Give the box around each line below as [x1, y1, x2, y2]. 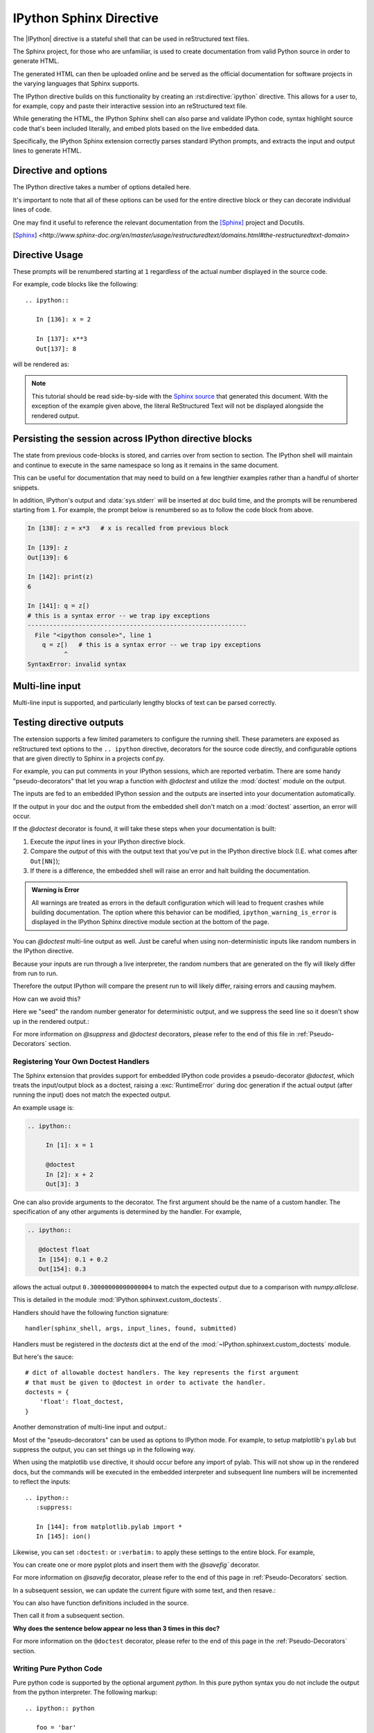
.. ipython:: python [25, 1704, 95, 1712]
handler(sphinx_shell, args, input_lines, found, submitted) [25, 1325, 237, 1332]
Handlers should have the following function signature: [12, 1308, 169, 1316]
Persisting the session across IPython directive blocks [12, 433, 253, 445]
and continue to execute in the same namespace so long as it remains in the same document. [12, 461, 280, 469]
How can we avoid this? [12, 995, 81, 1003]
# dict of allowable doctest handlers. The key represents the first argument [25, 1369, 299, 1377]
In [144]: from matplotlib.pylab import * [35, 1522, 183, 1531]
